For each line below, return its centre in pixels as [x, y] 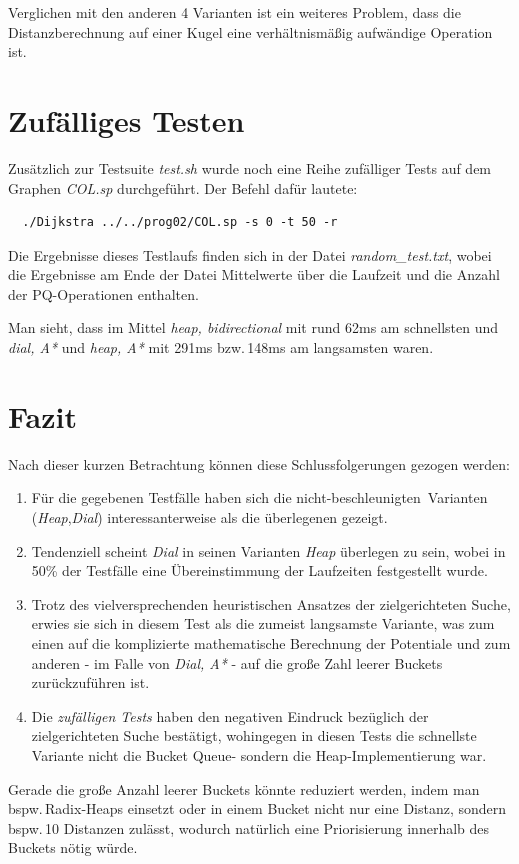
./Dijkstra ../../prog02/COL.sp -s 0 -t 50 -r [180, 222]
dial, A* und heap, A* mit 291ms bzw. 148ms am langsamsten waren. [221, 347]
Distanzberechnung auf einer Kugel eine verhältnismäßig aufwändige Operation [250, 31]
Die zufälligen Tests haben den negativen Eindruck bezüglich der [230, 715]
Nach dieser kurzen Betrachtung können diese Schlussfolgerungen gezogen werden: [259, 463]
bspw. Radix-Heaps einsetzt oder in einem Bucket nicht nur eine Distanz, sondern [257, 808]
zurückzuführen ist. [90, 682]
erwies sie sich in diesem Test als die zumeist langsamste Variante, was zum [263, 623]
